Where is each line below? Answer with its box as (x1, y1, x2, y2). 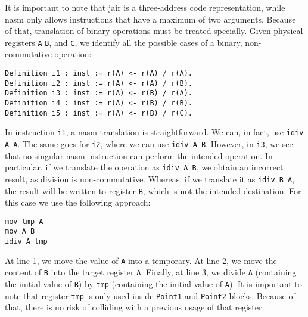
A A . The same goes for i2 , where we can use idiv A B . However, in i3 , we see (5, 137, 293, 150)
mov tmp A (5, 217, 43, 226)
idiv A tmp (5, 237, 48, 246)
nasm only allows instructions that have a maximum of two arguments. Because (5, 13, 296, 25)
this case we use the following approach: (5, 196, 151, 209)
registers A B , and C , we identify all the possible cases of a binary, (5, 36, 242, 48)
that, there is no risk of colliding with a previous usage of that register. (5, 301, 265, 313)
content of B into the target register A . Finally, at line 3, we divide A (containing (5, 266, 297, 278)
